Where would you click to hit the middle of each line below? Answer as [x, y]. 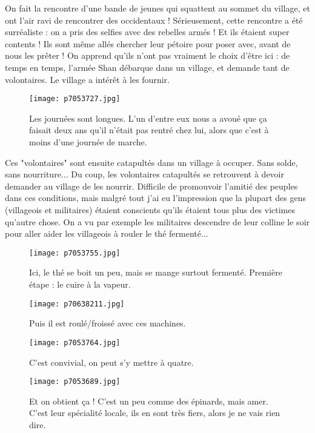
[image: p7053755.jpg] [75, 253]
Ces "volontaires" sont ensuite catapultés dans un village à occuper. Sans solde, [151, 162]
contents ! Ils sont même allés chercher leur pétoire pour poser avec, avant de [148, 43]
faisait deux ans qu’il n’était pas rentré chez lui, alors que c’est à [149, 130]
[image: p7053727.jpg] [75, 99]
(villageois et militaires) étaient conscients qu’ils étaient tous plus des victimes [150, 209]
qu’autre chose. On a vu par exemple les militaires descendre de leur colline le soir [157, 221]
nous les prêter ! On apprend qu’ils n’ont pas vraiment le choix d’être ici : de [148, 55]
